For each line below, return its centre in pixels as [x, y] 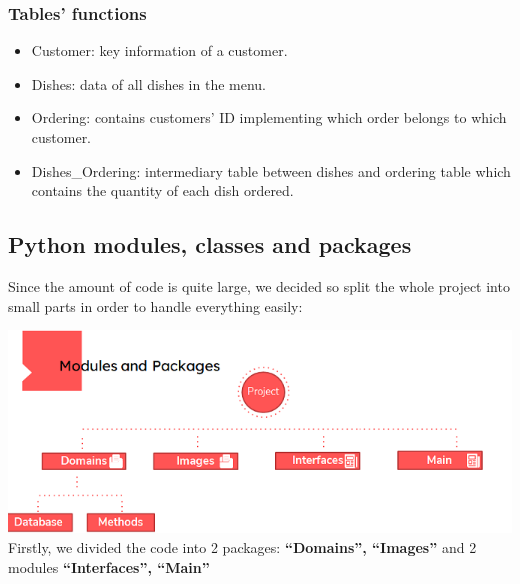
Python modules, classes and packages [210, 244]
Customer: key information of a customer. [159, 50]
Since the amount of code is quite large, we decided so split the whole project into [259, 285]
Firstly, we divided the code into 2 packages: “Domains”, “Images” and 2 [242, 547]
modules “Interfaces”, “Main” [109, 566]
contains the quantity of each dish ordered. [162, 190]
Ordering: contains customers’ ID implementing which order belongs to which [269, 117]
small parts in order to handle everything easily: [155, 305]
